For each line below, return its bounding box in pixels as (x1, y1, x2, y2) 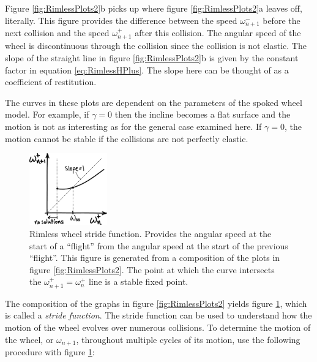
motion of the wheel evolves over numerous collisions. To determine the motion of (5, 320, 311, 333)
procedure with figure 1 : (5, 345, 95, 358)
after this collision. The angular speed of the (135, 26, 301, 39)
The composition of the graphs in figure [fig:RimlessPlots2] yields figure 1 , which (5, 296, 307, 309)
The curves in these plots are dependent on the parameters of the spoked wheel (5, 96, 302, 108)
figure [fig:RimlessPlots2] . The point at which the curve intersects (29, 263, 275, 276)
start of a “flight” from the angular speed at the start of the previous (29, 239, 288, 252)
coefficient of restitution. (5, 75, 97, 88)
